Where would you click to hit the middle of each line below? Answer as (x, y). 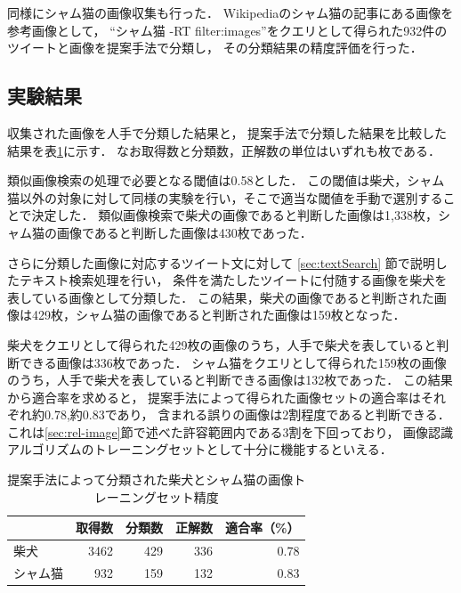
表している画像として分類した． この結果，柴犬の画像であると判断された (221, 297)
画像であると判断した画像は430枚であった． (184, 232)
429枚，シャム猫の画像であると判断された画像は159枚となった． (218, 315)
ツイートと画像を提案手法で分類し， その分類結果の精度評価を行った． (215, 48)
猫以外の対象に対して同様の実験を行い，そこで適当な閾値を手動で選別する (225, 197)
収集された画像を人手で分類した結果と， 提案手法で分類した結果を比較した (227, 132)
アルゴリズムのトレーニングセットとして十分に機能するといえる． (200, 449)
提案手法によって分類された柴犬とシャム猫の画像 (150, 479)
